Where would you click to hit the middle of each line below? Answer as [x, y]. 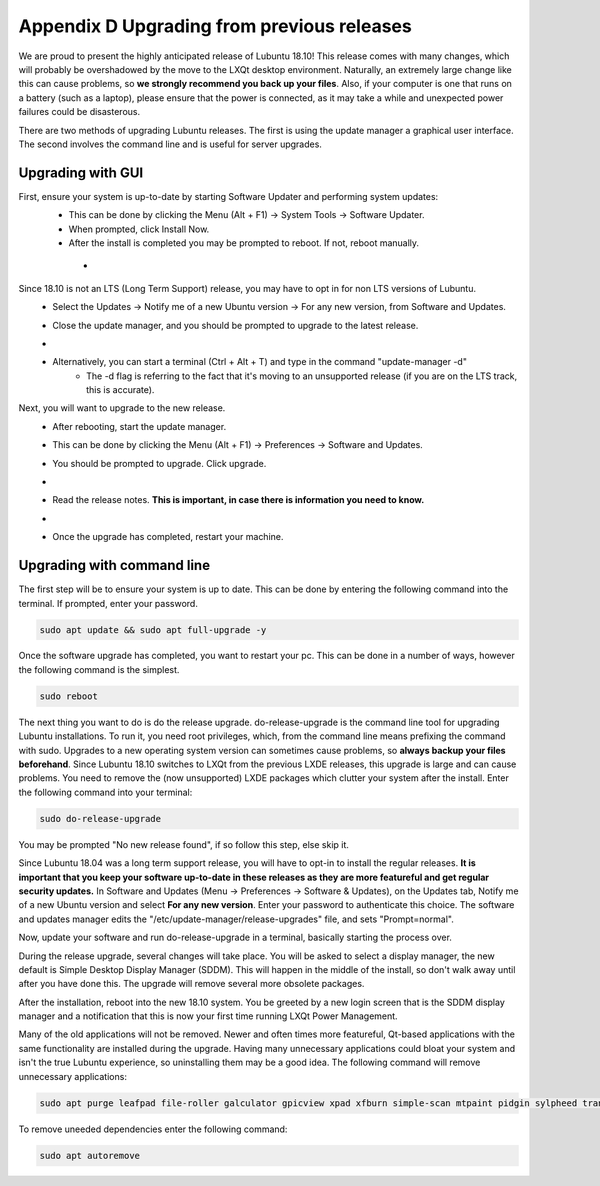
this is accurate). [120, 390]
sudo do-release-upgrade [100, 818]
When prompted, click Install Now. [139, 229]
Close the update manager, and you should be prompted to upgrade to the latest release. [235, 325]
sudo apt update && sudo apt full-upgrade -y [153, 629]
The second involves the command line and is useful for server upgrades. [170, 144]
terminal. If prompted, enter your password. [108, 603]
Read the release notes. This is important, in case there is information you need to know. [238, 500]
